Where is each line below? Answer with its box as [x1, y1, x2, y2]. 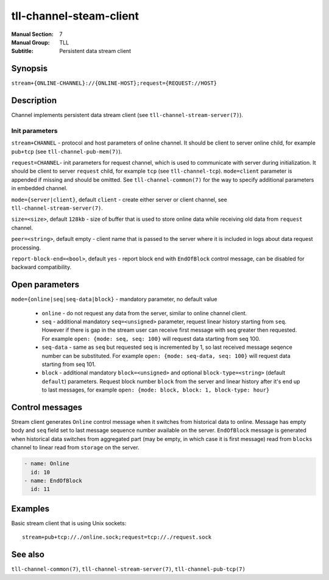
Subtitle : [11, 48, 34, 55]
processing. [11, 244, 41, 251]
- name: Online [24, 460, 69, 467]
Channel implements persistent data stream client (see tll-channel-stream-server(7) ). [11, 112, 244, 119]
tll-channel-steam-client [11, 9, 140, 23]
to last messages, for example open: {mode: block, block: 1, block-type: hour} [41, 386, 270, 393]
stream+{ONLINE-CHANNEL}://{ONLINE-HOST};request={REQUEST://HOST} [11, 80, 218, 87]
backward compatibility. [11, 263, 72, 271]
